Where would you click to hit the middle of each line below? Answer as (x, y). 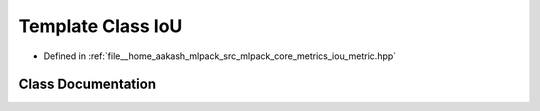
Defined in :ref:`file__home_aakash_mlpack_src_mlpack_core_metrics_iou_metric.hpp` (220, 56)
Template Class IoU (100, 26)
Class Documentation (87, 84)
